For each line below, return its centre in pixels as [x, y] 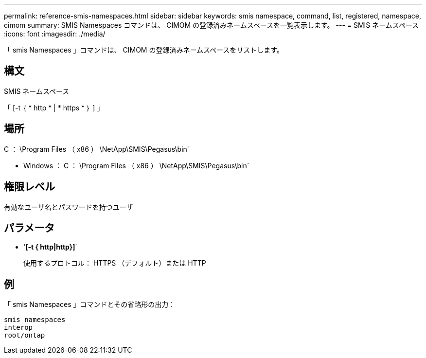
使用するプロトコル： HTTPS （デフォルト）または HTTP [115, 263]
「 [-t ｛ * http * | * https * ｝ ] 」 [54, 107]
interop [18, 328]
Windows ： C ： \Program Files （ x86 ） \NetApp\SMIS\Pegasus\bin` [136, 165]
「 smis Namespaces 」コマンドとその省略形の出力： [90, 304]
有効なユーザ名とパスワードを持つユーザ [69, 207]
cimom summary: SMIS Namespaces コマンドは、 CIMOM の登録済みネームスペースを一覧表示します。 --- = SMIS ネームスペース [212, 25]
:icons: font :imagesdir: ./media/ [55, 34]
